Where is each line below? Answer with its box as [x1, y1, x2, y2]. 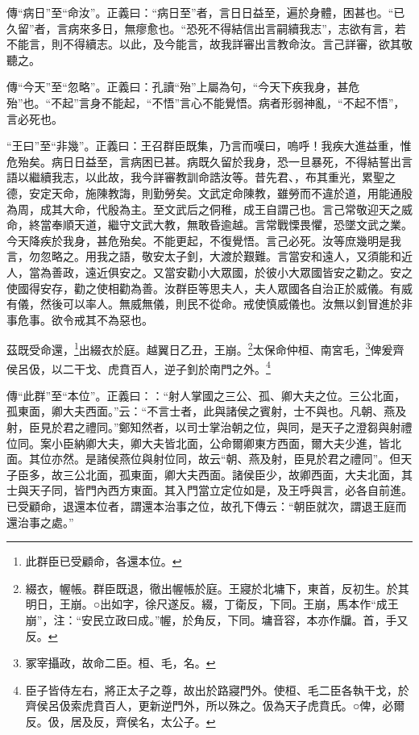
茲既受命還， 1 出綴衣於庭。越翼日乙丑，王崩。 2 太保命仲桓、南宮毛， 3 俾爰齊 [6, 339, 404, 357]
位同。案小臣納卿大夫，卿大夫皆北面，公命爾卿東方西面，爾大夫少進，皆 [6, 434, 390, 451]
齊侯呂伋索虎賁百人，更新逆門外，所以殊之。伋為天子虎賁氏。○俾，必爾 [25, 697, 405, 714]
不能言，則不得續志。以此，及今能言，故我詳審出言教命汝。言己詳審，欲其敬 [6, 35, 413, 52]
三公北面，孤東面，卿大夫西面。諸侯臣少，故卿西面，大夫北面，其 [62, 466, 413, 482]
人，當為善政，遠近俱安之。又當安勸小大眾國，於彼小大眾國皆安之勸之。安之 [6, 263, 413, 280]
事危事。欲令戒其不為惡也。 [6, 311, 153, 328]
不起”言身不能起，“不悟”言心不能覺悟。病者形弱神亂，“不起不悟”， [51, 94, 405, 111]
